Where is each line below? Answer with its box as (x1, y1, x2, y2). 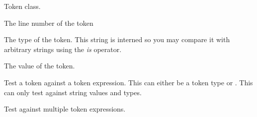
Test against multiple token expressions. (4, 104, 126, 114)
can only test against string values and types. (4, 87, 142, 97)
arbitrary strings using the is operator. (4, 44, 122, 54)
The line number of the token (4, 17, 93, 28)
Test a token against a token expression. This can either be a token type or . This (4, 77, 253, 87)
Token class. (4, 1, 41, 11)
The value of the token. (4, 60, 75, 71)
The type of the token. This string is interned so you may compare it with (4, 34, 230, 45)
